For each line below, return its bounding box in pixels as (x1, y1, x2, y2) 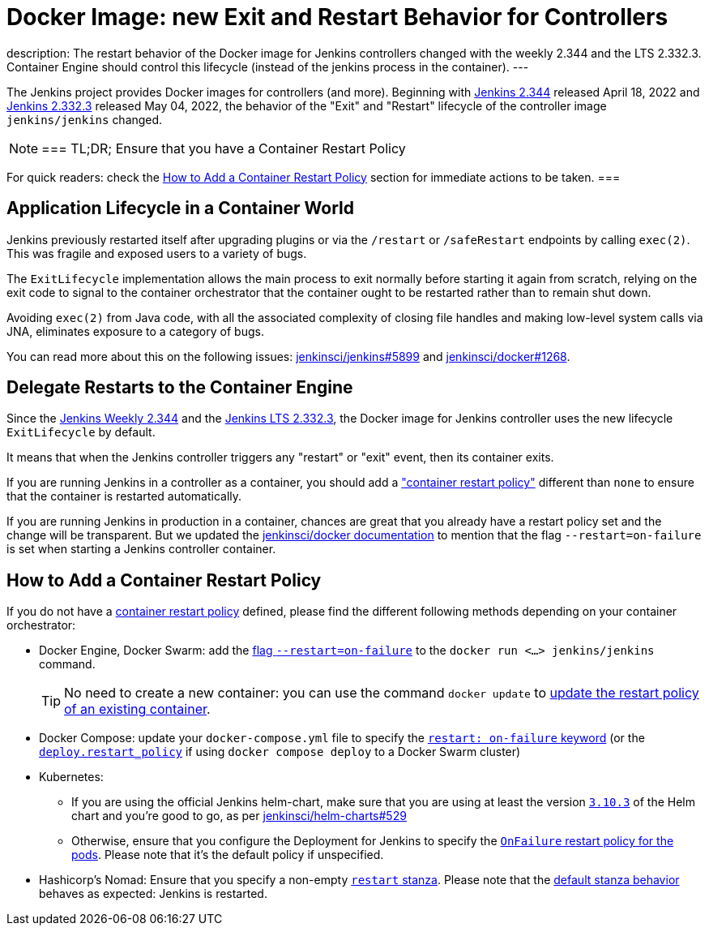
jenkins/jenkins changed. (6, 112, 163, 127)
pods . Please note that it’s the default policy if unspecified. (71, 848, 384, 862)
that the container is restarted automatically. (6, 489, 242, 504)
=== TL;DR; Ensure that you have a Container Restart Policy (41, 140, 406, 157)
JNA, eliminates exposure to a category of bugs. (6, 324, 264, 338)
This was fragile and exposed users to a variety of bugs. (6, 246, 307, 260)
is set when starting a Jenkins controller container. (6, 542, 276, 556)
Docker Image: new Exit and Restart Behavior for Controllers (6, 3, 668, 31)
